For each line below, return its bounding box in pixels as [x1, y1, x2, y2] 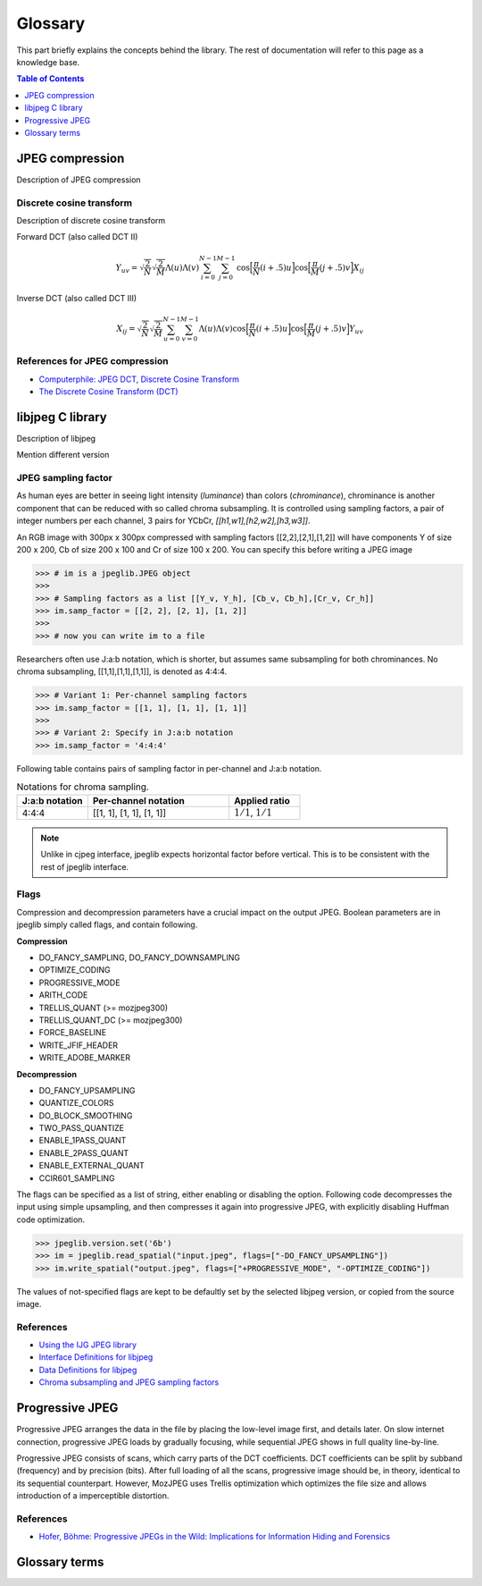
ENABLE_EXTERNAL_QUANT [38, 1160, 145, 1171]
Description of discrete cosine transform [16, 215, 166, 225]
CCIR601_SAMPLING [38, 1172, 115, 1184]
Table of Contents [16, 73, 85, 84]
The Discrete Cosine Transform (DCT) [38, 385, 179, 397]
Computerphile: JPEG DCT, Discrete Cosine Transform [38, 374, 240, 384]
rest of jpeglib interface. [40, 861, 129, 872]
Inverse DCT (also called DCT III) [16, 293, 137, 304]
